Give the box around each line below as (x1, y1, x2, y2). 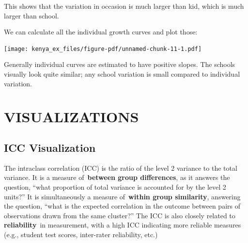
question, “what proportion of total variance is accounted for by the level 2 (4, 181, 226, 192)
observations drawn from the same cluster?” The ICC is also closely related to (4, 210, 235, 220)
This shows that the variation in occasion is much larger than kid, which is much (4, 1, 244, 11)
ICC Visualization (4, 140, 96, 155)
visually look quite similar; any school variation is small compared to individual (4, 69, 240, 79)
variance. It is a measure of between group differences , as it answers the (4, 172, 230, 182)
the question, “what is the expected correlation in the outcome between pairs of (4, 201, 240, 211)
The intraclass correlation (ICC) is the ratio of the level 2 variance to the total (4, 162, 237, 173)
